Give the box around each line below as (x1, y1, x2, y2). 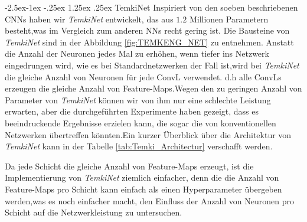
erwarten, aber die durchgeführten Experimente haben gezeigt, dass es (5, 105, 259, 117)
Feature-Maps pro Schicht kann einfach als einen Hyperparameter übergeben (5, 182, 282, 195)
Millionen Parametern (189, 12, 269, 25)
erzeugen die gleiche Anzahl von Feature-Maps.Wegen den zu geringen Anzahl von (5, 82, 302, 94)
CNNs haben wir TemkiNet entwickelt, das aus (5, 12, 174, 25)
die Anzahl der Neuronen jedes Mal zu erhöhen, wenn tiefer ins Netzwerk (5, 47, 269, 60)
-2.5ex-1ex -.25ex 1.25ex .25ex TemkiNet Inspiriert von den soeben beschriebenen (5, 1, 298, 13)
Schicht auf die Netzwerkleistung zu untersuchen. (5, 206, 182, 218)
